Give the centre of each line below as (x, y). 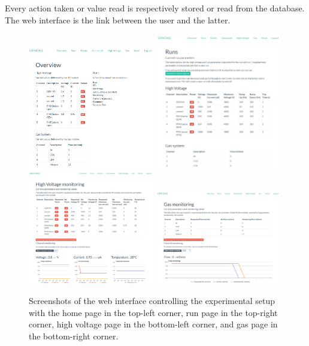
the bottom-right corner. (74, 336)
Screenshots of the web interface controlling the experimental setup (152, 301)
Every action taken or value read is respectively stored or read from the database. (155, 8)
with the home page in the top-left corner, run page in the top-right (153, 312)
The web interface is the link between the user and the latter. (118, 19)
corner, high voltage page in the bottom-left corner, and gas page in (153, 324)
